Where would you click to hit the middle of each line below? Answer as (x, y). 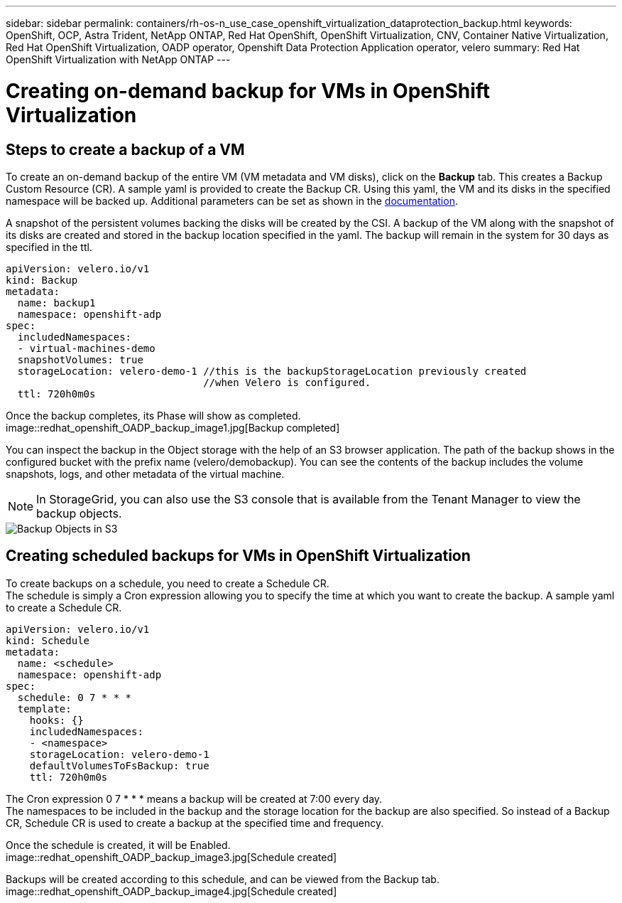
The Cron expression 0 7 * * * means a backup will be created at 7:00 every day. (194, 798)
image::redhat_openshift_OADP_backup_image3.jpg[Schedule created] (171, 857)
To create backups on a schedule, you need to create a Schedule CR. (168, 583)
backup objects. (79, 513)
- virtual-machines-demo (86, 348)
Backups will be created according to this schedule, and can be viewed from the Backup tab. (223, 879)
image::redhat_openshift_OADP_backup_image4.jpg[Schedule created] (171, 891)
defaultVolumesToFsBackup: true (119, 765)
